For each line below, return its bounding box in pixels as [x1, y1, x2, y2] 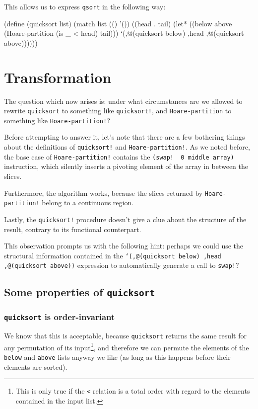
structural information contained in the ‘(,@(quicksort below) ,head [4, 250, 221, 260]
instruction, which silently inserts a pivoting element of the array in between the [4, 161, 249, 171]
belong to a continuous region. [42, 197, 134, 208]
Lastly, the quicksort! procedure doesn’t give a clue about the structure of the [4, 214, 247, 224]
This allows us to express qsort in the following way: [4, 1, 166, 11]
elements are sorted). [4, 361, 67, 372]
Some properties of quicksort [4, 284, 155, 300]
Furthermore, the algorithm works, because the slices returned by [4, 187, 203, 198]
